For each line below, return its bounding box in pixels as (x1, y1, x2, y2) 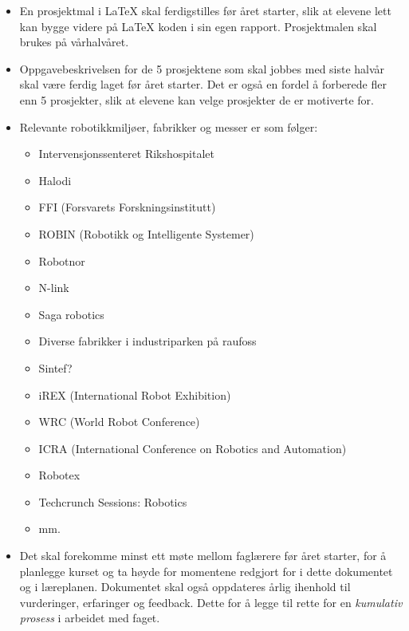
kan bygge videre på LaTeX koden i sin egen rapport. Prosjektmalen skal (19, 18, 377, 34)
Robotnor (38, 252, 85, 269)
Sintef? (38, 359, 73, 376)
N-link (38, 279, 69, 296)
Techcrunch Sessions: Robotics (38, 493, 187, 510)
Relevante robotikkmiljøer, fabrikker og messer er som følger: (19, 118, 318, 135)
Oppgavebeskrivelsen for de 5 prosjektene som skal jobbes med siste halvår (19, 60, 385, 77)
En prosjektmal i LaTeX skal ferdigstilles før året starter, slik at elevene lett (19, 2, 391, 18)
